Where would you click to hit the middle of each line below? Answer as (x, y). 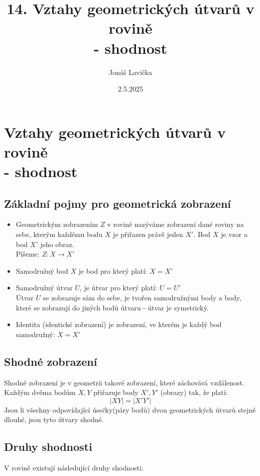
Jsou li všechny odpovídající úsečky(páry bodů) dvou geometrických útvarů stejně (130, 409)
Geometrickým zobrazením (57, 224)
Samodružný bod (42, 270)
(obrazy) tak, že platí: (194, 392)
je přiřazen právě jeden (148, 234)
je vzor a (234, 234)
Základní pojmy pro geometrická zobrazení (118, 203)
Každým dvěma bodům (40, 392)
